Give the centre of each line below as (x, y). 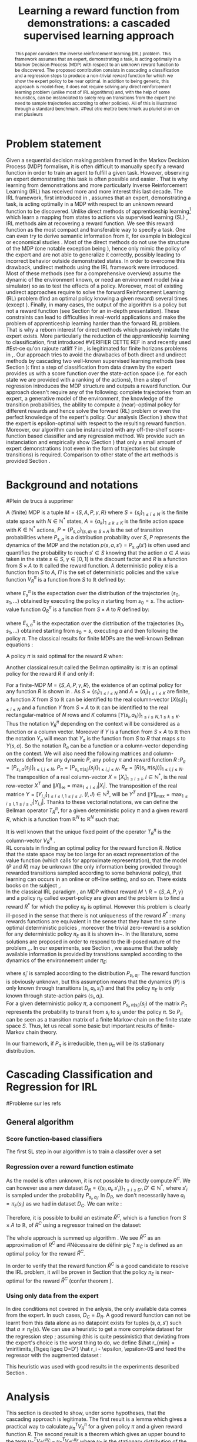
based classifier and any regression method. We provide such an (106, 436)
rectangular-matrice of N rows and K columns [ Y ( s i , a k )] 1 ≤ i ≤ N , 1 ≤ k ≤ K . (93, 716)
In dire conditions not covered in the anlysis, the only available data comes (96, 1309)
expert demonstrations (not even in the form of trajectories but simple (91, 449)
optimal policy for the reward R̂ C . (46, 1253)
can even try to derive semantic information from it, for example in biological (98, 236)
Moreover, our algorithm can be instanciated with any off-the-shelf (87, 430)
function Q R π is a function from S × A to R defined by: (85, 609)
